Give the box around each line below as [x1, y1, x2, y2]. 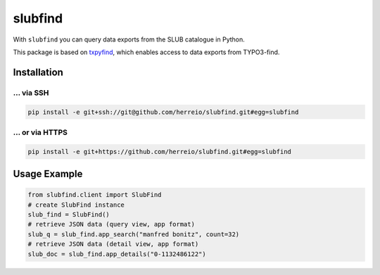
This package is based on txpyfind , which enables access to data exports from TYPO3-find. [13, 48, 280, 56]
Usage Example [13, 168, 83, 180]
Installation [13, 66, 63, 78]
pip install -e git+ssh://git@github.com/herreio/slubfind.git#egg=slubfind [27, 108, 299, 116]
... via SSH [13, 88, 49, 98]
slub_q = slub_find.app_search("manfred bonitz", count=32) [27, 230, 240, 238]
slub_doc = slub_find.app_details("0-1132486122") [27, 250, 207, 258]
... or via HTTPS [13, 127, 68, 137]
